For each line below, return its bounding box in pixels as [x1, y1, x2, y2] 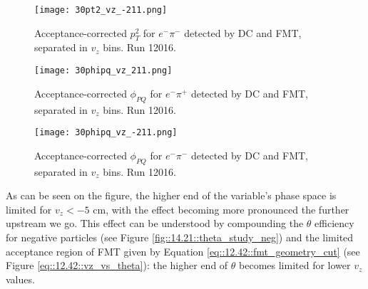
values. [6, 271, 35, 286]
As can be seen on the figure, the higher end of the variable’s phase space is [6, 188, 337, 203]
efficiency [315, 216, 354, 231]
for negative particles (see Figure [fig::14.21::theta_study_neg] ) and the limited [6, 229, 354, 244]
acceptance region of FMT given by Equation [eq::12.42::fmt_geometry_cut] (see [6, 243, 360, 258]
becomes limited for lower [239, 258, 351, 273]
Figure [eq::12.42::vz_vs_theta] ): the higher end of [6, 258, 228, 273]
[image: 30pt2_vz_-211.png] [34, 5, 168, 15]
